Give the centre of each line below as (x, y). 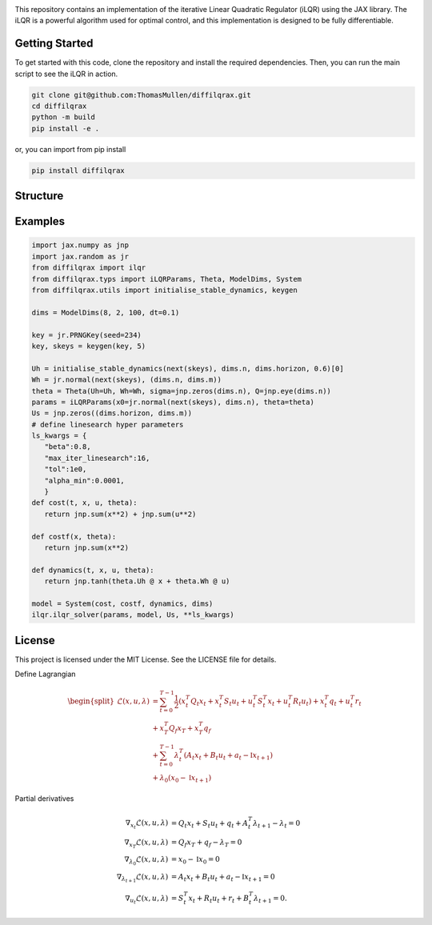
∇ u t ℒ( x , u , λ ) (147, 899)
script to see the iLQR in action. (66, 74)
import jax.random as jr (80, 256)
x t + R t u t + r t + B (219, 899)
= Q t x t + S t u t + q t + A (210, 824)
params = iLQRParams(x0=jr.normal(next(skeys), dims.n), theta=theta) (173, 402)
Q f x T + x (184, 729)
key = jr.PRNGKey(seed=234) (86, 335)
